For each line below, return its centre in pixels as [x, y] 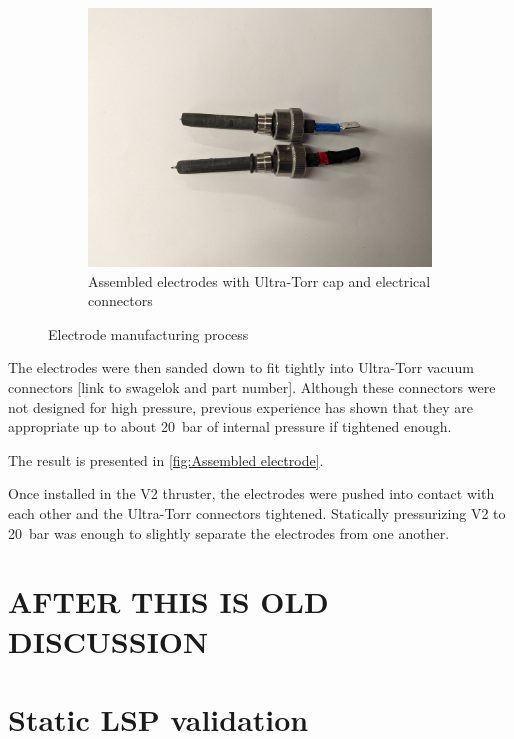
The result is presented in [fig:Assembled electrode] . [166, 459]
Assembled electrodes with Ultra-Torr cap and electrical [259, 280]
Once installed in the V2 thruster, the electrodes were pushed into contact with [251, 493]
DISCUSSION [108, 640]
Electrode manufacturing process [148, 333]
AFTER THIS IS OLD [168, 601]
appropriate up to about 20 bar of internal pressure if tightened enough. [230, 426]
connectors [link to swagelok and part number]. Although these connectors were [252, 386]
